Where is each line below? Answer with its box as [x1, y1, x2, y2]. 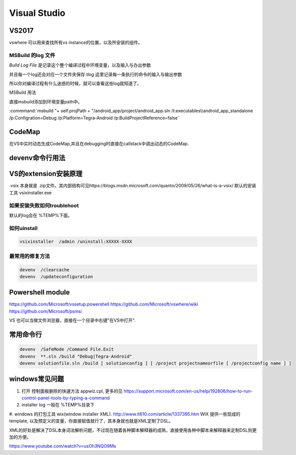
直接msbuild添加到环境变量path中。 [9, 98, 83, 104]
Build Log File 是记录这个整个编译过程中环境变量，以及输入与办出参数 [9, 62, 151, 68]
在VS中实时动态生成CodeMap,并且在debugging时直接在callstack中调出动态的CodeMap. [9, 141, 189, 147]
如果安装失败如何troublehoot [9, 202, 79, 209]
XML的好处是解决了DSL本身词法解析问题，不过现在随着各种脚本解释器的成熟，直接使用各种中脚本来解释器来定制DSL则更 [9, 427, 257, 433]
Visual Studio [9, 7, 65, 18]
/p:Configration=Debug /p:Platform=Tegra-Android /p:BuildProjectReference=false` [9, 115, 179, 121]
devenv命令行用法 [9, 154, 65, 162]
